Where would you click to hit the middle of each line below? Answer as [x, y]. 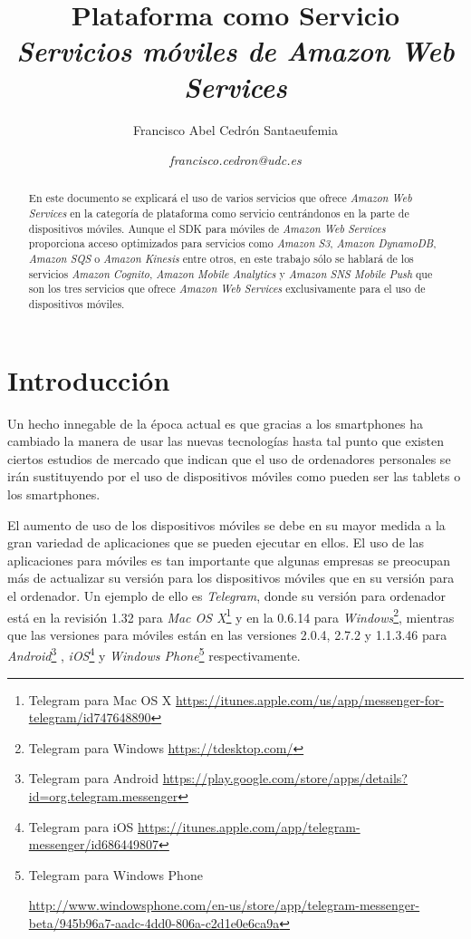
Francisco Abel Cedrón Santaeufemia [235, 129]
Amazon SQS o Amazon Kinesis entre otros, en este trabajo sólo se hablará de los [221, 259]
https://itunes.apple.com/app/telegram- [249, 826]
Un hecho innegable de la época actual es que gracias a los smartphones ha [215, 423]
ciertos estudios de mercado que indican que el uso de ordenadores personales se [229, 458]
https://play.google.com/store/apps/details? [285, 778]
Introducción [89, 379]
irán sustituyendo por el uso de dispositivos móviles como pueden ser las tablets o [234, 476]
